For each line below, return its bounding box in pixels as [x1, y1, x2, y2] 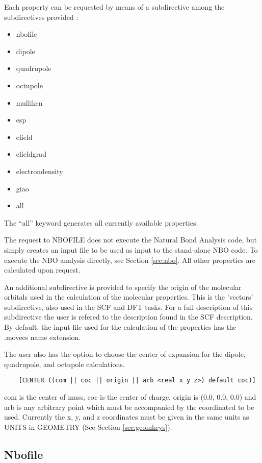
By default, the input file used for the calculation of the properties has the [4, 322, 237, 332]
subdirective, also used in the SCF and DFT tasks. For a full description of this [4, 301, 253, 312]
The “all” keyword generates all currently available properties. [4, 217, 198, 228]
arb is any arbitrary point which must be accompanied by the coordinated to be [4, 401, 254, 412]
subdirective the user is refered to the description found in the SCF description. [4, 311, 253, 322]
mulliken [16, 97, 43, 108]
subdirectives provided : [4, 11, 78, 22]
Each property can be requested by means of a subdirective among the [4, 2, 225, 12]
